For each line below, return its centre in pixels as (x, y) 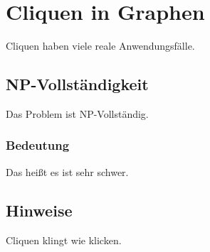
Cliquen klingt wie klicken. (64, 240)
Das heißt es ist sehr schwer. (67, 171)
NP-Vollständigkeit (77, 84)
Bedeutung (38, 145)
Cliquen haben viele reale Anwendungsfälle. (100, 46)
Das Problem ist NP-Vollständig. (77, 113)
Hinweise (39, 210)
